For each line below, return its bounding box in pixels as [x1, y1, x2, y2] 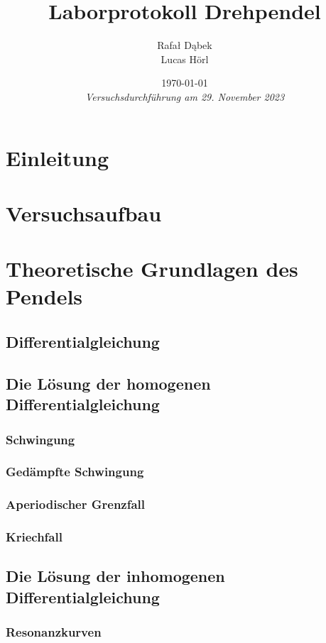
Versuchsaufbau [6, 198, 162, 227]
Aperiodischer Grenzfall [6, 495, 146, 513]
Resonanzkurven [6, 623, 102, 641]
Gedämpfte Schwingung [6, 463, 144, 480]
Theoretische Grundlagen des [6, 254, 298, 283]
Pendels [6, 282, 83, 311]
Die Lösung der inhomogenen [6, 565, 225, 587]
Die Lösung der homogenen [6, 372, 211, 394]
